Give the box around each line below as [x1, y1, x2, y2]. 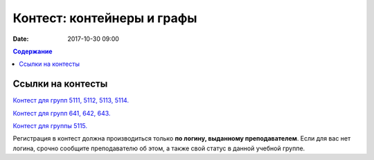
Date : [12, 35, 29, 43]
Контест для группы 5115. [12, 122, 88, 130]
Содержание [12, 47, 53, 55]
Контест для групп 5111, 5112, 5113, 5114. [12, 96, 130, 105]
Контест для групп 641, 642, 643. [12, 109, 111, 117]
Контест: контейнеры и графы [12, 10, 197, 26]
